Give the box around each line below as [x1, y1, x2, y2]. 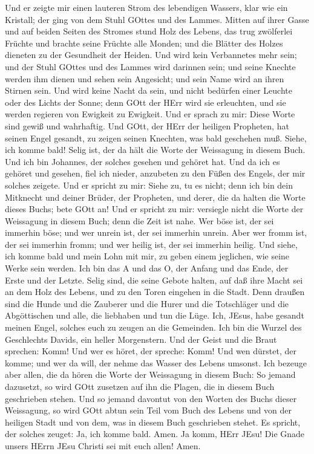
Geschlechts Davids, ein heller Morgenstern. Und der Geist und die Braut [5, 332, 277, 345]
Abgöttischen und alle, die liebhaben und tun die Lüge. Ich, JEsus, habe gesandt [5, 309, 304, 322]
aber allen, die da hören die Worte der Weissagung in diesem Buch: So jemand [5, 368, 296, 381]
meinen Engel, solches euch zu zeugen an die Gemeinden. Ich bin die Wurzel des [5, 321, 302, 334]
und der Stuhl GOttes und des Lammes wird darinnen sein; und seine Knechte [5, 60, 296, 73]
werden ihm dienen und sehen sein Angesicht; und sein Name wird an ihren [5, 72, 284, 85]
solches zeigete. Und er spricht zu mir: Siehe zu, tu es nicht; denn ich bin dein [5, 178, 293, 191]
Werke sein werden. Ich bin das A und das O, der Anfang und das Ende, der [5, 262, 289, 274]
